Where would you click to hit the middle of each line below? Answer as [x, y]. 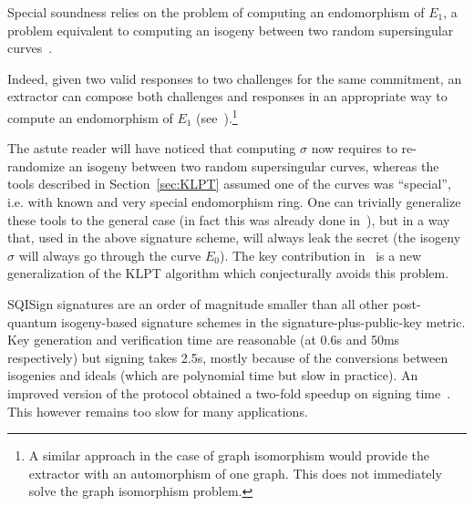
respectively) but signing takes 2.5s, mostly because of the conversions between [228, 357]
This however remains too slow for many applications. [158, 411]
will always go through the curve [110, 255]
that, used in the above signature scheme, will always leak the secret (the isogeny [234, 238]
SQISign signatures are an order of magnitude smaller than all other [198, 303]
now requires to [354, 148]
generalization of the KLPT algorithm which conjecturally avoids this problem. [228, 273]
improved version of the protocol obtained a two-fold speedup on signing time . [229, 392]
